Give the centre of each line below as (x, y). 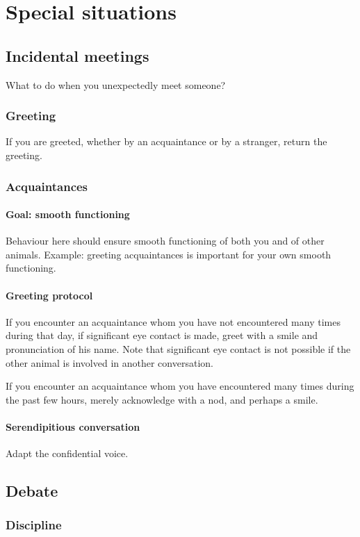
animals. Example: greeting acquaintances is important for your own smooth (169, 254)
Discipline (34, 525)
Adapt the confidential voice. (67, 453)
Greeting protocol (49, 295)
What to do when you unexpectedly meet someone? (116, 84)
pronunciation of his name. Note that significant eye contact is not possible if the (178, 348)
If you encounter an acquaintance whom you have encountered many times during (180, 386)
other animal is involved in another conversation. (109, 362)
